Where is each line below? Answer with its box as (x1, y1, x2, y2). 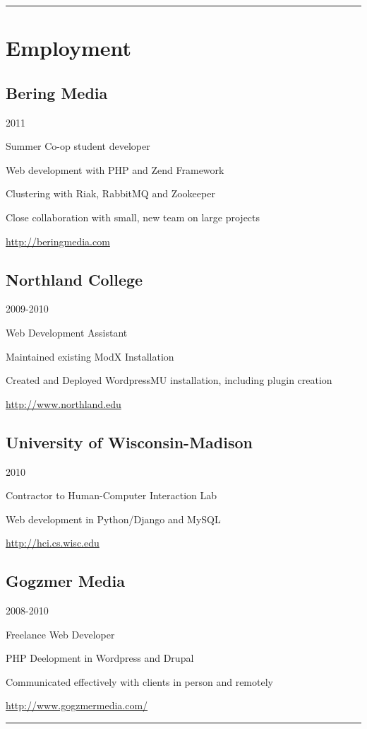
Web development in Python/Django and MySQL (6, 511, 221, 526)
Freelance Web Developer (6, 626, 115, 641)
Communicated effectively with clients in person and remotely (6, 674, 273, 689)
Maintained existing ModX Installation (6, 349, 174, 363)
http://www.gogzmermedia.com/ (6, 698, 148, 713)
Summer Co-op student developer (6, 139, 150, 153)
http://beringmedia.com (6, 233, 110, 248)
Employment (6, 33, 132, 62)
